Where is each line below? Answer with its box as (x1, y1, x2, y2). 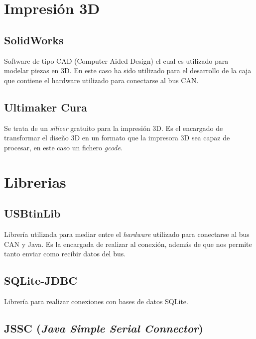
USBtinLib (4, 206, 61, 221)
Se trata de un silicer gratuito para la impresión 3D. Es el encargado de (4, 122, 223, 133)
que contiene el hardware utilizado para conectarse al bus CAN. (4, 75, 199, 85)
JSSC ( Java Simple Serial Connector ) (4, 320, 203, 336)
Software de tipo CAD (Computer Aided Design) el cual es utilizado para (4, 55, 229, 66)
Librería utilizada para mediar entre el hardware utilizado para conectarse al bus (4, 228, 250, 239)
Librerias (4, 171, 66, 192)
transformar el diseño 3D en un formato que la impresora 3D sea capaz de (4, 132, 230, 143)
